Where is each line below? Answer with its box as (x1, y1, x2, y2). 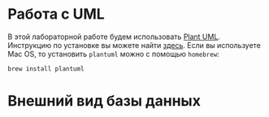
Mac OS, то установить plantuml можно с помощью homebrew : (7, 49, 220, 58)
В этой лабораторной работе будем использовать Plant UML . (7, 32, 221, 41)
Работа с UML (7, 5, 105, 24)
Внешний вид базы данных (7, 92, 201, 110)
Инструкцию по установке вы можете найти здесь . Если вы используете (7, 40, 261, 50)
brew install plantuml (7, 64, 85, 73)
